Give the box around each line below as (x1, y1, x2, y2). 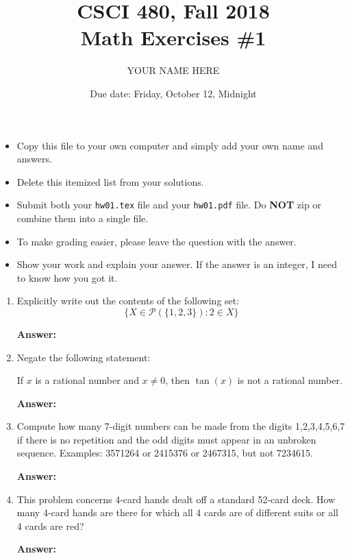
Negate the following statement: (16, 350, 151, 364)
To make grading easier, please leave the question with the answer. (16, 234, 297, 248)
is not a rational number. (237, 373, 342, 387)
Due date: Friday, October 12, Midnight (90, 86, 257, 100)
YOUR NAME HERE (127, 63, 220, 77)
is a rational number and (35, 373, 139, 387)
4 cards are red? (16, 518, 84, 533)
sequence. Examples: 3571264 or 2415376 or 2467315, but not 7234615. (16, 446, 313, 460)
